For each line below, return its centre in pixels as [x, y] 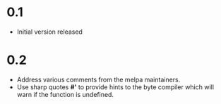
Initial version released [49, 32]
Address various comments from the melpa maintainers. [98, 79]
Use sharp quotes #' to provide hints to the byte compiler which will [115, 87]
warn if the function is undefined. [65, 94]
